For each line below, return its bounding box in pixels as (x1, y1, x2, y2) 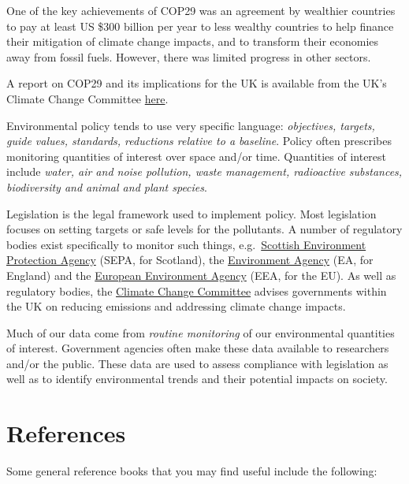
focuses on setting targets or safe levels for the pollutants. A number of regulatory (6, 221, 403, 237)
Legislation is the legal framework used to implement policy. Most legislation (6, 205, 377, 222)
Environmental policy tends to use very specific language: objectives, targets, (6, 117, 375, 133)
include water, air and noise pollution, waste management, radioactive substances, (6, 163, 403, 180)
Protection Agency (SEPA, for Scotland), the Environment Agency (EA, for (6, 251, 374, 268)
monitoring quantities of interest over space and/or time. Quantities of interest (6, 147, 387, 164)
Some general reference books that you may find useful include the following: (6, 463, 377, 479)
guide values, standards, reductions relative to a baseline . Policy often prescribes (6, 132, 392, 149)
